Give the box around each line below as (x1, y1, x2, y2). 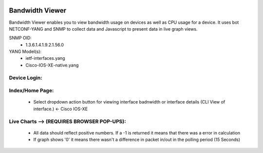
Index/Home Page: (9, 87, 54, 94)
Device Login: (9, 74, 42, 81)
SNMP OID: (9, 35, 32, 41)
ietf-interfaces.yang (25, 55, 65, 61)
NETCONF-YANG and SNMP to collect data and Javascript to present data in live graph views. (9, 26, 198, 32)
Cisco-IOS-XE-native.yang (25, 62, 79, 68)
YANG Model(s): (9, 49, 41, 54)
